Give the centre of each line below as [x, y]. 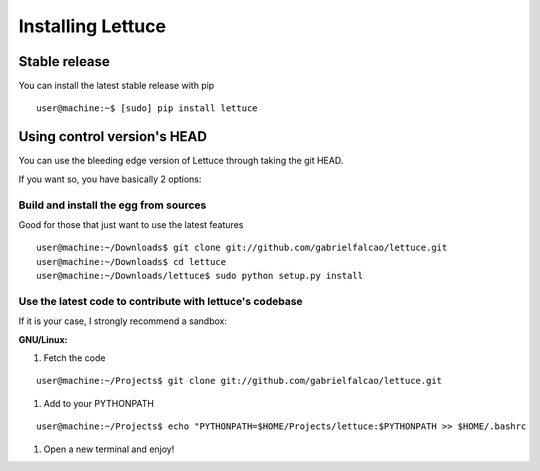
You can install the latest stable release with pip [116, 86]
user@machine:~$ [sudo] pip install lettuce [147, 108]
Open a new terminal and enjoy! [109, 449]
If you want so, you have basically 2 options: [110, 179]
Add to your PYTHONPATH [99, 403]
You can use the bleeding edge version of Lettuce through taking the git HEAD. [181, 161]
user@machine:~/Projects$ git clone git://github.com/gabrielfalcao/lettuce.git [239, 381]
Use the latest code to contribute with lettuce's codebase [161, 301]
